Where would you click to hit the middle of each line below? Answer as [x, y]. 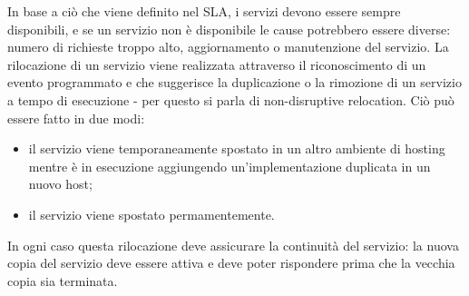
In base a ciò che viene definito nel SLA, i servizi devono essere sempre [204, 11]
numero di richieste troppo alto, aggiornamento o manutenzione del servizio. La [228, 47]
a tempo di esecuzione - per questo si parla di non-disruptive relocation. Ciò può [231, 99]
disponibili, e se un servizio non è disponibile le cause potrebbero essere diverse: [229, 29]
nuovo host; [60, 184]
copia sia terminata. [63, 280]
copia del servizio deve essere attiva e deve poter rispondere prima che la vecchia [231, 263]
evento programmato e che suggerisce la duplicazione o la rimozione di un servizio [234, 82]
